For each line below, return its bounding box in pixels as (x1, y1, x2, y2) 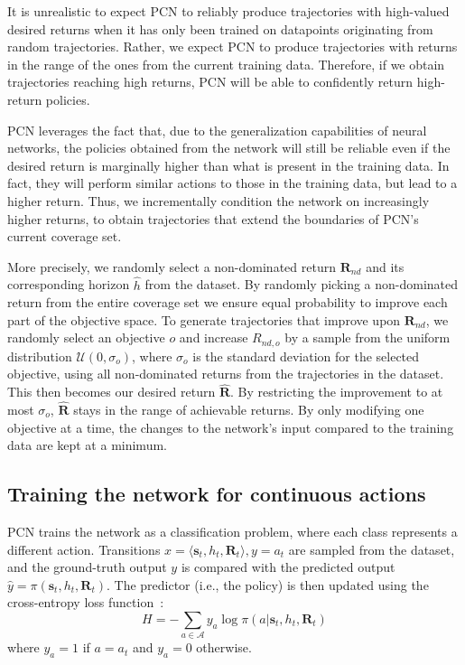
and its (366, 257, 405, 276)
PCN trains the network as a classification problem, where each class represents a (7, 521, 458, 540)
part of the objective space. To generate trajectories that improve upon (7, 310, 401, 329)
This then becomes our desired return (7, 382, 216, 401)
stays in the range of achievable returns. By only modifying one (73, 399, 424, 418)
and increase (179, 328, 248, 347)
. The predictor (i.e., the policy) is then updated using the (106, 575, 429, 594)
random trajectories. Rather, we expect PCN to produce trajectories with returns (7, 37, 458, 56)
